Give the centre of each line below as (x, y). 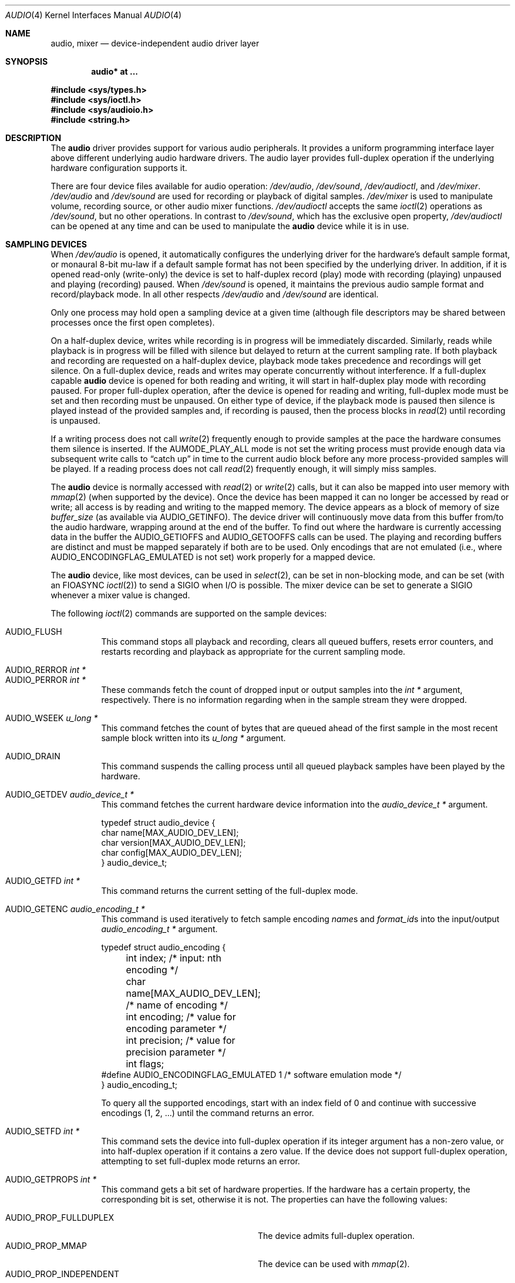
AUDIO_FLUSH (34, 632)
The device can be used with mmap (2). (334, 1264)
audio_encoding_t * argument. (159, 929)
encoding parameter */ (176, 1029)
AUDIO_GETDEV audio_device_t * (70, 794)
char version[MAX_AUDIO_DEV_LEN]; (174, 843)
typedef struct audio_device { (158, 823)
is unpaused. (75, 421)
